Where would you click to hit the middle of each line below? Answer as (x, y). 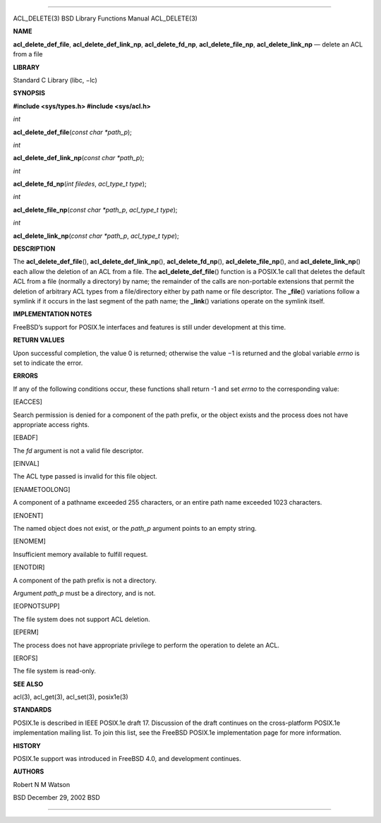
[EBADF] (25, 438)
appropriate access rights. (51, 424)
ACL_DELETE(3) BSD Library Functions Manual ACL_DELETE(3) (105, 18)
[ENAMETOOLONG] (42, 489)
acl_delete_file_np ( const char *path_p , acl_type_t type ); (95, 210)
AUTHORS (29, 771)
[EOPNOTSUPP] (36, 606)
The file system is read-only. (55, 671)
